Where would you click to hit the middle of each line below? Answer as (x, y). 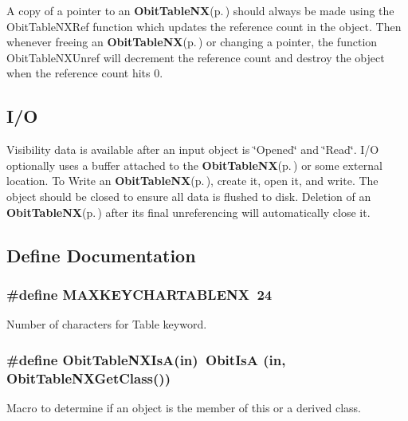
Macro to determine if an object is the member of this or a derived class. (184, 407)
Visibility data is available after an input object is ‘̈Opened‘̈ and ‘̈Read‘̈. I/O (193, 150)
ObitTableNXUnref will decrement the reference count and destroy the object (196, 57)
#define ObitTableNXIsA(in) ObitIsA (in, (146, 359)
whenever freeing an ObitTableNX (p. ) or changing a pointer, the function (192, 42)
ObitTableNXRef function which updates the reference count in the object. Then (204, 26)
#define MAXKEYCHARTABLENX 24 (139, 294)
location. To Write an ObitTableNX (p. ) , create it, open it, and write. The (192, 181)
